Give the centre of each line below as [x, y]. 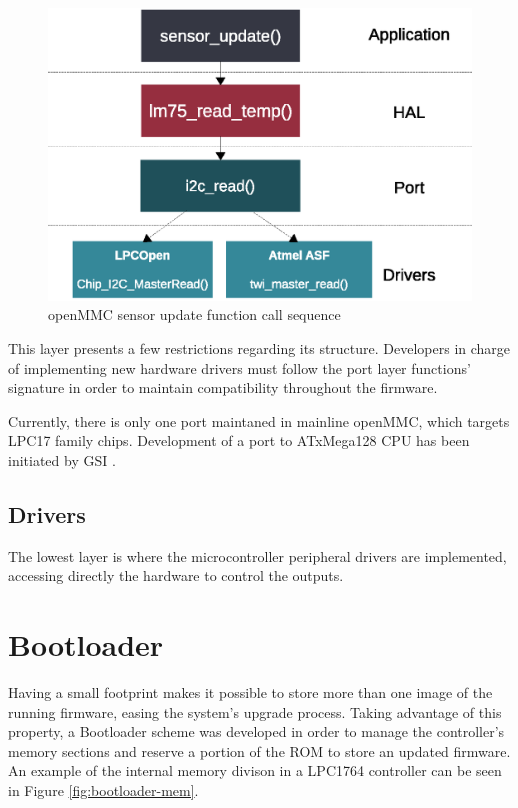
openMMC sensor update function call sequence [194, 314]
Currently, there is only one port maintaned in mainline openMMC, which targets [259, 420]
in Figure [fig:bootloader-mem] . [103, 789]
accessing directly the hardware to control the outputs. [176, 575]
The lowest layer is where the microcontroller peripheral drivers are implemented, [257, 555]
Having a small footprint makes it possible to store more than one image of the [250, 692]
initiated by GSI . [62, 459]
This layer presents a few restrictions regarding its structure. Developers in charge [259, 347]
